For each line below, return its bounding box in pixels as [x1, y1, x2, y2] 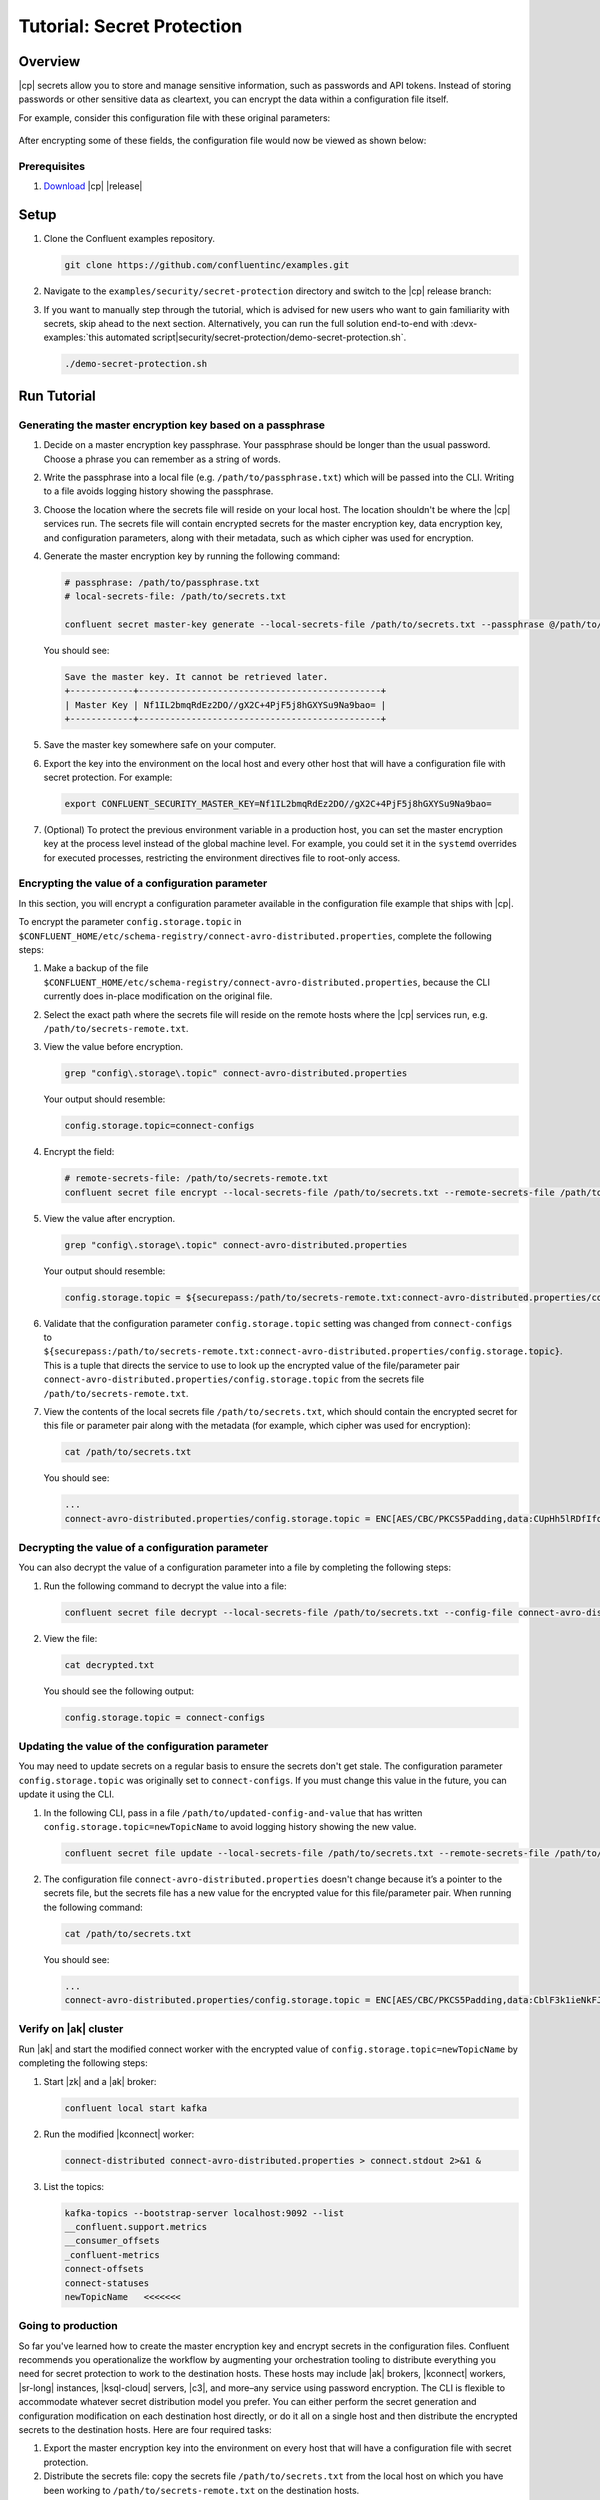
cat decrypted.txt [64, 1659, 155, 1670]
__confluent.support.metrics [64, 2221, 208, 2232]
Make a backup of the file [43, 962, 149, 974]
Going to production [18, 2319, 119, 2333]
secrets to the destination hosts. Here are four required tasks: [18, 2423, 272, 2435]
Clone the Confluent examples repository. [43, 233, 215, 245]
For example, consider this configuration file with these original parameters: [18, 111, 331, 124]
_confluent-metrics [64, 2249, 160, 2260]
